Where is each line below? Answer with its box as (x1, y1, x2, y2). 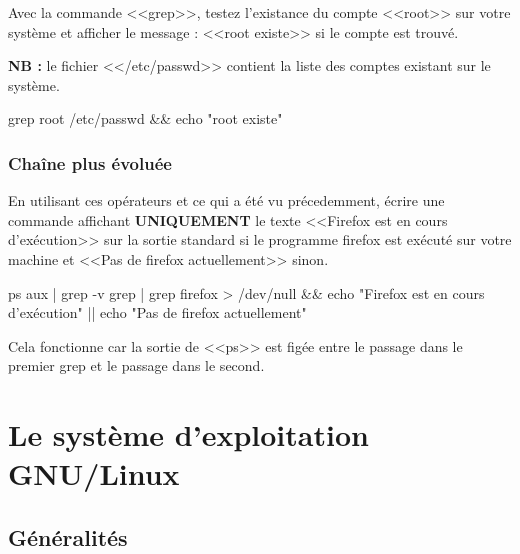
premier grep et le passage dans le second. (8, 355, 265, 376)
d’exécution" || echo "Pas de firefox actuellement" (8, 302, 307, 323)
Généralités (8, 521, 128, 552)
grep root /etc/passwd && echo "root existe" (8, 108, 283, 129)
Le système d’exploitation (8, 414, 369, 455)
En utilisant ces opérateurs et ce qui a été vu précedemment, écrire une (8, 190, 445, 211)
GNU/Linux (8, 453, 180, 494)
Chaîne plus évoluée (8, 150, 172, 175)
